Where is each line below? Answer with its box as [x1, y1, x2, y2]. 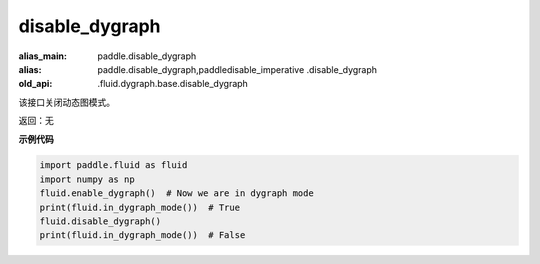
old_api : [18, 78, 53, 90]
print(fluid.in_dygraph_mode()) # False [39, 230, 246, 241]
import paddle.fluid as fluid [39, 160, 188, 171]
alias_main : [18, 50, 67, 62]
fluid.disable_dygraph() [39, 216, 162, 227]
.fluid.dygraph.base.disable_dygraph [97, 78, 249, 90]
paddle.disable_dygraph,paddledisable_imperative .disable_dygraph [97, 63, 378, 75]
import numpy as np [39, 173, 135, 185]
